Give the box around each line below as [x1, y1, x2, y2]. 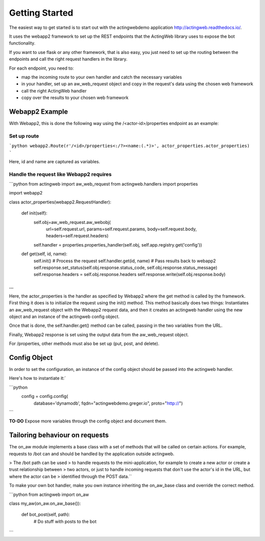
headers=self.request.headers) [46, 233, 109, 239]
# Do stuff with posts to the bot [33, 518, 97, 524]
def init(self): [21, 210, 48, 216]
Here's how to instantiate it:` [9, 375, 66, 381]
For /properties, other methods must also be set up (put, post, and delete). [9, 341, 159, 346]
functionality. [9, 40, 36, 46]
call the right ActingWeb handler [21, 88, 87, 94]
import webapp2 [9, 190, 43, 196]
